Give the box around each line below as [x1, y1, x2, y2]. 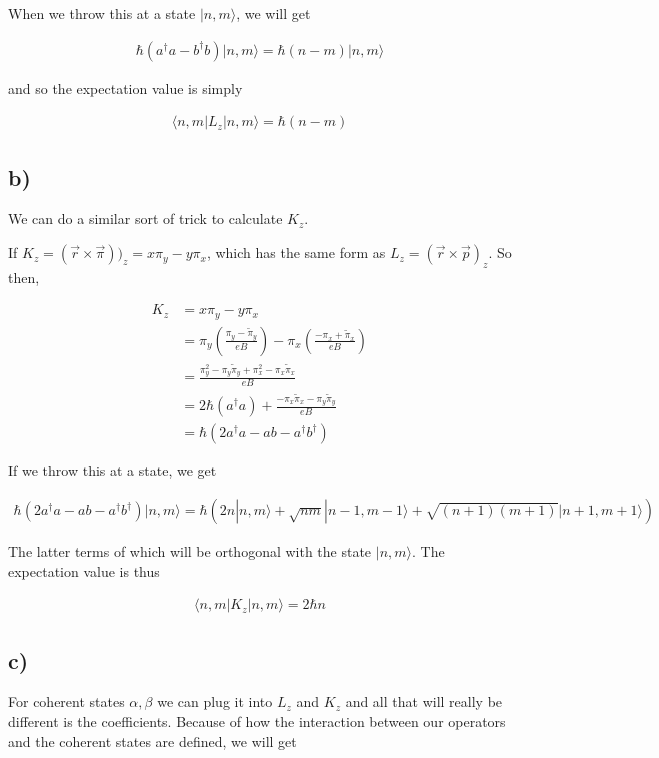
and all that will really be [345, 691, 503, 712]
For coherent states [8, 691, 125, 712]
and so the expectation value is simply [8, 77, 243, 98]
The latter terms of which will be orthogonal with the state [8, 541, 372, 562]
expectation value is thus [8, 560, 160, 581]
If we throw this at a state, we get [8, 460, 217, 481]
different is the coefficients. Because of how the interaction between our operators [8, 711, 506, 732]
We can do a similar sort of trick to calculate [8, 208, 283, 229]
